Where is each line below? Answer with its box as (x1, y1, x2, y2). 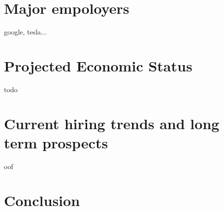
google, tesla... (4, 27, 47, 37)
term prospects (4, 132, 108, 152)
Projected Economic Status (4, 55, 192, 75)
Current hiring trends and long (4, 113, 220, 133)
